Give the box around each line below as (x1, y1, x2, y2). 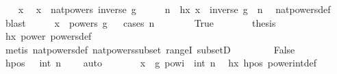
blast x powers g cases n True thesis (5, 15, 276, 29)
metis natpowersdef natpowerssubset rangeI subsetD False (5, 42, 295, 56)
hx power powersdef (5, 29, 92, 43)
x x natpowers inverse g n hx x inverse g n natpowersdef (18, 2, 331, 16)
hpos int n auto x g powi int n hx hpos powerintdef (5, 56, 317, 70)
